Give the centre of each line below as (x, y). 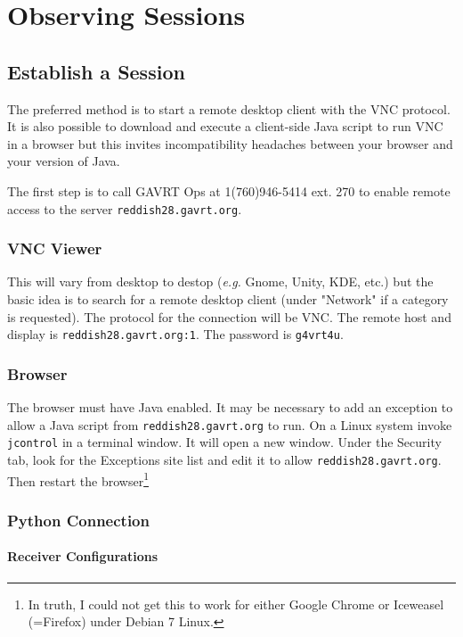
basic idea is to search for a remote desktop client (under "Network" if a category (228, 299)
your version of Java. (64, 161)
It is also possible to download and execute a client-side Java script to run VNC (225, 126)
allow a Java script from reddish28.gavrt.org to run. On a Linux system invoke (230, 424)
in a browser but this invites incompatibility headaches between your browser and (230, 143)
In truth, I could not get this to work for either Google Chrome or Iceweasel (236, 604)
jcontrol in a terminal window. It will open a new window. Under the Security (224, 442)
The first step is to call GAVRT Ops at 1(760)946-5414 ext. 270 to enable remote (229, 190)
